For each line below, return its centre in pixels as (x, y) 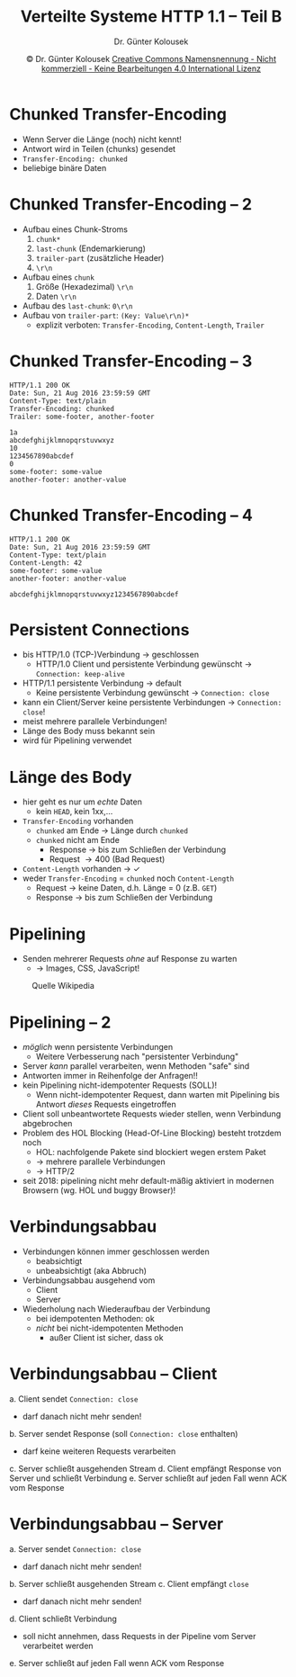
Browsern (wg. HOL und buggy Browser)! (99, 1190)
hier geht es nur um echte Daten (82, 802)
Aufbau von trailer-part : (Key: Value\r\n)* (106, 315)
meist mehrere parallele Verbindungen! (94, 722)
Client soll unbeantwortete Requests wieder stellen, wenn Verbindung (152, 1114)
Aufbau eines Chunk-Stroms (75, 229)
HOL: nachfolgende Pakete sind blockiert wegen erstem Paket (151, 1152)
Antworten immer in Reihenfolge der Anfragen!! (110, 1076)
